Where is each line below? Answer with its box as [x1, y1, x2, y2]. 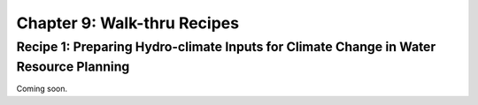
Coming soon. [16, 84, 68, 94]
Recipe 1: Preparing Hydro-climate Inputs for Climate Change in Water [16, 39, 436, 55]
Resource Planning [16, 58, 130, 75]
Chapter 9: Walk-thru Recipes [16, 13, 239, 33]
